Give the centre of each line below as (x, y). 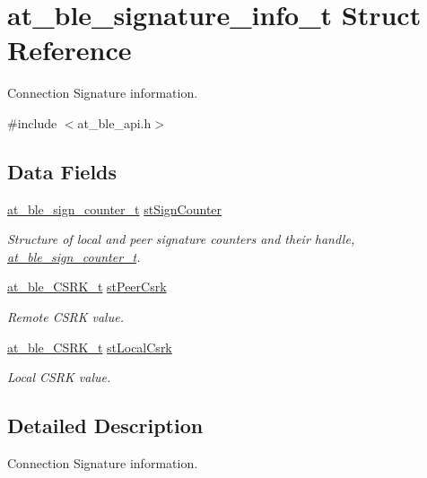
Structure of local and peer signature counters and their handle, (181, 239)
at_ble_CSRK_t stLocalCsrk (90, 347)
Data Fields (62, 171)
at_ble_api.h (114, 122)
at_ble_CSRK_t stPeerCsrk (87, 287)
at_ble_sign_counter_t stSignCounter (115, 209)
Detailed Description (105, 426)
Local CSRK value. (59, 377)
